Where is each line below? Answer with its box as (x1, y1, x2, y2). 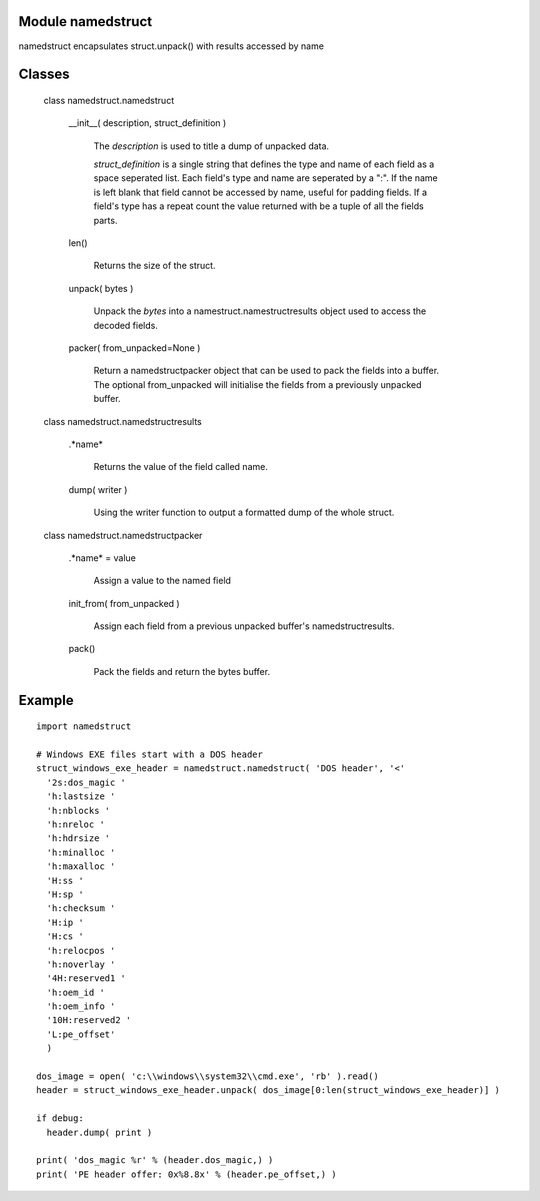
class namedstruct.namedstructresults (43, 415, 202, 427)
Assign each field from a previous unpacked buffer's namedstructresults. (93, 620, 395, 632)
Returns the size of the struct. (93, 260, 216, 272)
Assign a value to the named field (93, 575, 232, 587)
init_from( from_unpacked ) (68, 597, 180, 609)
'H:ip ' (46, 916, 84, 928)
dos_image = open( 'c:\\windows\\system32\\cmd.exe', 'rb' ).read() (36, 1071, 379, 1082)
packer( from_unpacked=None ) (68, 342, 201, 354)
